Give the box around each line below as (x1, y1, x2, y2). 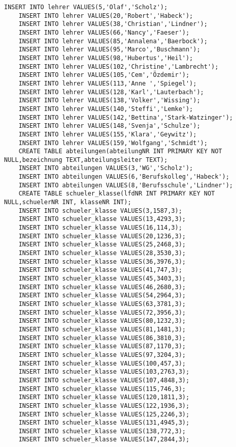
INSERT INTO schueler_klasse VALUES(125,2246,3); (18, 410, 190, 418)
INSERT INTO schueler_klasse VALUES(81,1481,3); (18, 325, 186, 333)
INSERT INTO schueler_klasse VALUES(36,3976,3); (18, 258, 186, 265)
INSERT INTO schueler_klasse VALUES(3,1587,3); (18, 207, 182, 214)
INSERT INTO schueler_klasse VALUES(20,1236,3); (18, 232, 186, 240)
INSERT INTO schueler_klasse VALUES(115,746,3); (18, 385, 186, 393)
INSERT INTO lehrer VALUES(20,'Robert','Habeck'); (18, 12, 193, 19)
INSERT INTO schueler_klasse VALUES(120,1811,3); (18, 394, 190, 401)
